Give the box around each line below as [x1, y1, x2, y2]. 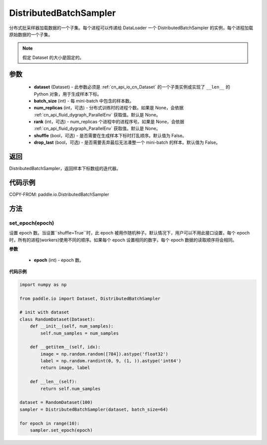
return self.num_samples [40, 386, 101, 391]
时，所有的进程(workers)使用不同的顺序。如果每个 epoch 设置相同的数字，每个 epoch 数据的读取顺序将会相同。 [9, 237, 237, 243]
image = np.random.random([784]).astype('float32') [40, 351, 169, 357]
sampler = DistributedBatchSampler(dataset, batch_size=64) [19, 406, 169, 412]
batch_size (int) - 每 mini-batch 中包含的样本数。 [34, 98, 134, 104]
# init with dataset [19, 310, 69, 315]
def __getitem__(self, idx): [30, 344, 101, 350]
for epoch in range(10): [19, 420, 80, 426]
